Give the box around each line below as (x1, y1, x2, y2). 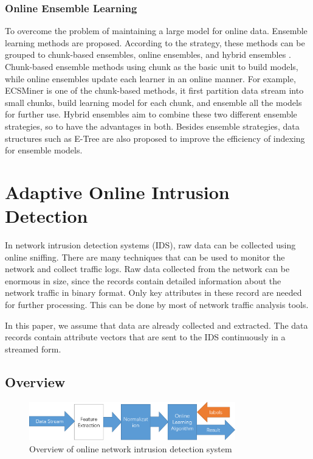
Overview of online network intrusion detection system (29, 442, 232, 455)
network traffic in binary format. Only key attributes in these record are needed (5, 286, 302, 299)
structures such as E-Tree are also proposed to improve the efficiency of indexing (5, 131, 305, 144)
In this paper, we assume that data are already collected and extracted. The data (5, 318, 308, 331)
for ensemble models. (5, 144, 83, 156)
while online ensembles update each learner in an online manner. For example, (5, 72, 296, 85)
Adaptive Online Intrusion (5, 179, 230, 204)
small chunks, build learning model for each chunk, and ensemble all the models (5, 96, 302, 108)
